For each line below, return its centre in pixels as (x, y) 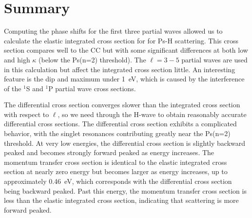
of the (13, 88)
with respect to (27, 114)
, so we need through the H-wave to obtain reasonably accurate (152, 114)
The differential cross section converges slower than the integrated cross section (122, 105)
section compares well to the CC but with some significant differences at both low (126, 50)
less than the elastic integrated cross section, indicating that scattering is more (121, 200)
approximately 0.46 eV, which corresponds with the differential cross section (118, 181)
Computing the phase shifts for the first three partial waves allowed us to (113, 31)
